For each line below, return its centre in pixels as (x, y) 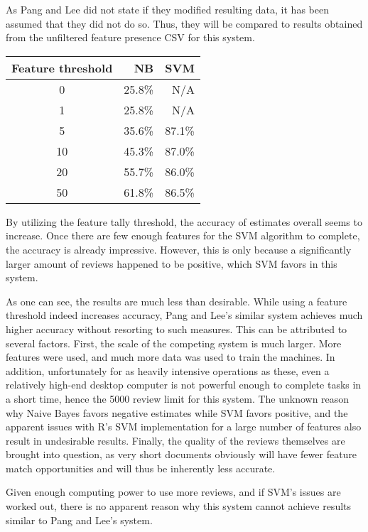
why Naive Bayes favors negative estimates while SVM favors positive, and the (177, 412)
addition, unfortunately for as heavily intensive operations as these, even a (168, 370)
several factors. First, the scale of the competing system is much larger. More (174, 343)
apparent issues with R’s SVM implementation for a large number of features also (184, 427)
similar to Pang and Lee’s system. (79, 520)
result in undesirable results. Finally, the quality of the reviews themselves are (175, 440)
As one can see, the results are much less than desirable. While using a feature (177, 301)
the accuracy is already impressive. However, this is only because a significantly (179, 249)
